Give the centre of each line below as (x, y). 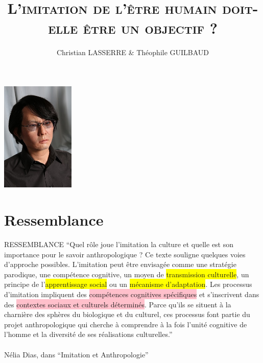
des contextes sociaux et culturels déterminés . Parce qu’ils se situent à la (118, 304)
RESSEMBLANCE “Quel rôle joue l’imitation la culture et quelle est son (119, 244)
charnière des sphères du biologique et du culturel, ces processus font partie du (127, 314)
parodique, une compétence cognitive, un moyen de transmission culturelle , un (127, 274)
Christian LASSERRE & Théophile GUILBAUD (133, 52)
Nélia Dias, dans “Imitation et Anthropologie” (76, 354)
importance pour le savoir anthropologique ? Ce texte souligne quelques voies (125, 254)
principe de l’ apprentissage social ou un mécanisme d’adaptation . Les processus (128, 284)
